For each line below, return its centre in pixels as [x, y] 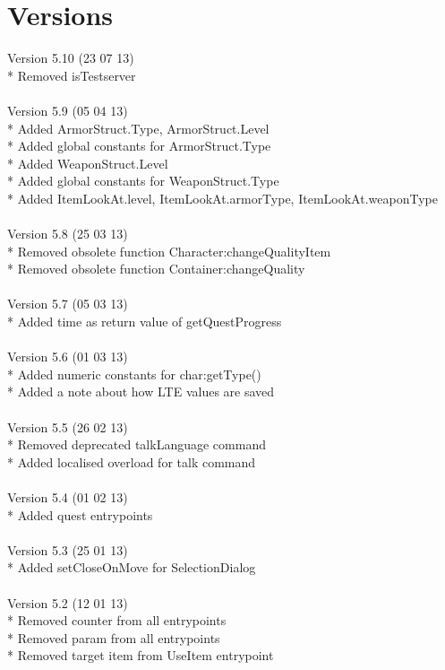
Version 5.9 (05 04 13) [68, 110]
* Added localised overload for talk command [132, 461]
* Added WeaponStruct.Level [88, 163]
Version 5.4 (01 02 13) [68, 496]
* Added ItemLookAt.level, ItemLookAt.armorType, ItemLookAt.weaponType [222, 198]
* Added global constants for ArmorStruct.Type [139, 146]
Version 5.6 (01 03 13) [68, 357]
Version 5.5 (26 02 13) [68, 426]
